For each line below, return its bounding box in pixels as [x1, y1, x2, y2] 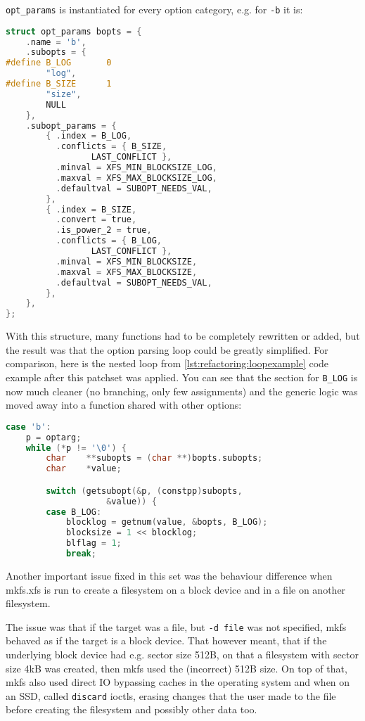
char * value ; [46, 464, 122, 474]
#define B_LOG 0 [6, 58, 112, 68]
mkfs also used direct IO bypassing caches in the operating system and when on [6, 675, 350, 689]
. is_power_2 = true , [56, 225, 152, 236]
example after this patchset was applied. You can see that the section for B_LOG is [6, 369, 358, 384]
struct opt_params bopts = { [6, 26, 142, 37]
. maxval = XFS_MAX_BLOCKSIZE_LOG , [56, 172, 217, 183]
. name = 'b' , [25, 37, 87, 47]
